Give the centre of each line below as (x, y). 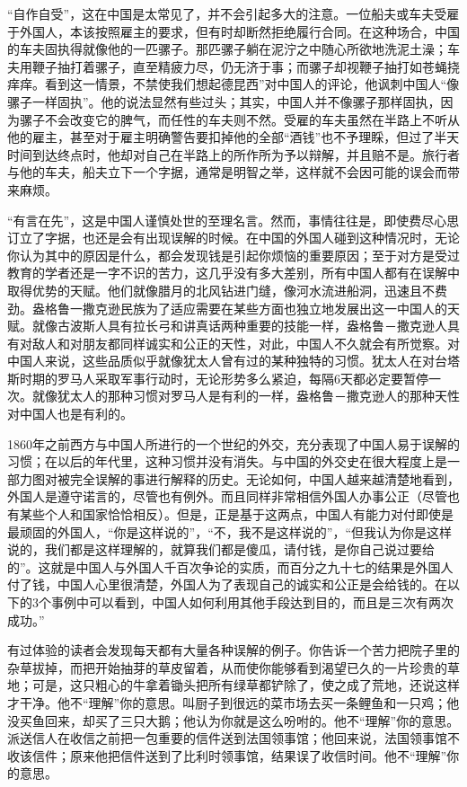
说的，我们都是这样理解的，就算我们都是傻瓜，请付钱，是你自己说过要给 (221, 549)
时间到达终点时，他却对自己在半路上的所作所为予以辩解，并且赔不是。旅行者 (233, 154)
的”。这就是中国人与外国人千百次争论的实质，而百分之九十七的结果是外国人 (230, 566)
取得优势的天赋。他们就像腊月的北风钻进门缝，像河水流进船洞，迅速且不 (221, 290)
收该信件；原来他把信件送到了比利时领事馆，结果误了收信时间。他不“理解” (227, 755)
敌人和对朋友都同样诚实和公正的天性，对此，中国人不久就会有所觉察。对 (246, 343)
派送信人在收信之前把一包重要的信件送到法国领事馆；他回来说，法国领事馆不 (233, 738)
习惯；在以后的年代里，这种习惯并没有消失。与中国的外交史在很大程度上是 (227, 461)
